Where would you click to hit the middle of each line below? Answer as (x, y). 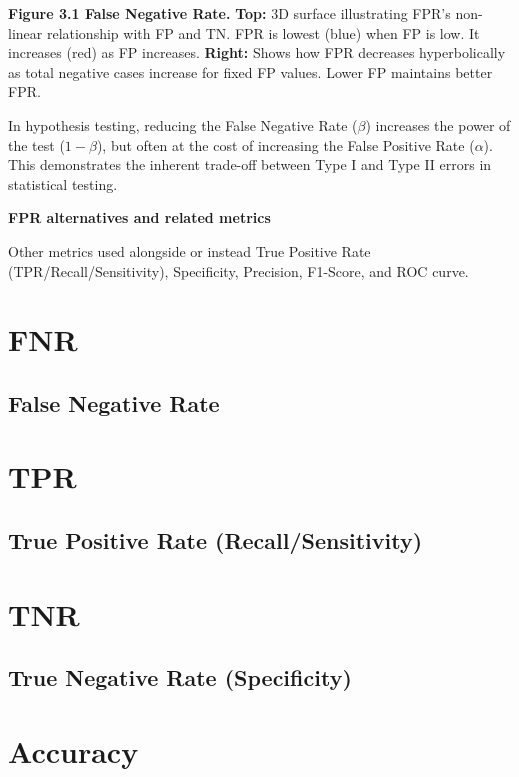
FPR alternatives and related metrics (139, 217)
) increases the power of (438, 124)
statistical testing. (63, 183)
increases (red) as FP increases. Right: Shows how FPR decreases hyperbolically (257, 52)
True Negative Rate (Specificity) (180, 677)
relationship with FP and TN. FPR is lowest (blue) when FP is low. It (263, 32)
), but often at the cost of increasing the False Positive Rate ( (285, 144)
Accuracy (73, 750)
